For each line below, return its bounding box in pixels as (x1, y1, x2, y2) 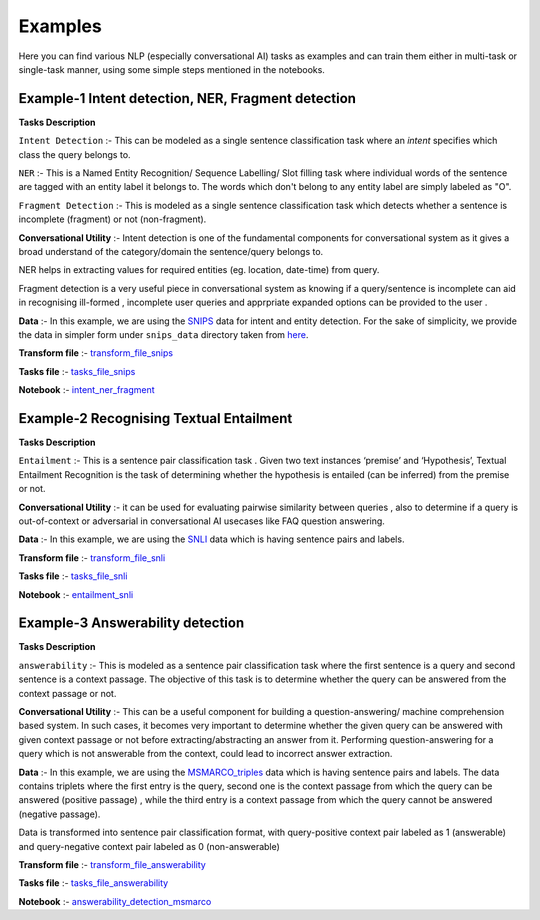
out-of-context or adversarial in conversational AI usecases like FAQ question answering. (18, 515, 385, 527)
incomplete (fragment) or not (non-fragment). (18, 213, 207, 225)
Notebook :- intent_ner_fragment (18, 384, 155, 396)
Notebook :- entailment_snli (18, 588, 134, 600)
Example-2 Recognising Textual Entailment (18, 410, 293, 427)
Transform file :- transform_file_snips (18, 347, 174, 359)
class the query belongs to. (18, 148, 131, 160)
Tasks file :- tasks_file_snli (18, 570, 128, 582)
